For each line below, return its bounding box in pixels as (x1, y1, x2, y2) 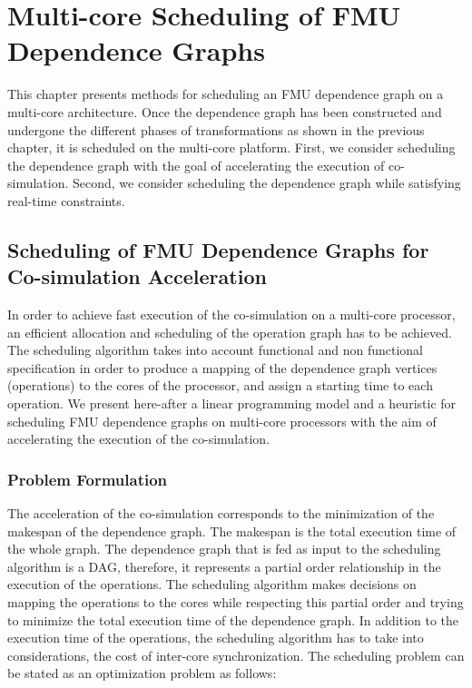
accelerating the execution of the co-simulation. (7, 429, 270, 448)
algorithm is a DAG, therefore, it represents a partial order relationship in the (7, 556, 441, 575)
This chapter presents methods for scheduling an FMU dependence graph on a (7, 84, 444, 103)
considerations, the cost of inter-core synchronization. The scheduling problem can (7, 645, 465, 664)
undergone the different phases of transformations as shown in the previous (7, 120, 425, 139)
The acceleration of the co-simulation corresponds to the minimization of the (7, 504, 435, 523)
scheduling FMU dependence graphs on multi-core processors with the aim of (7, 411, 437, 430)
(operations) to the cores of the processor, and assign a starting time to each (7, 376, 433, 395)
